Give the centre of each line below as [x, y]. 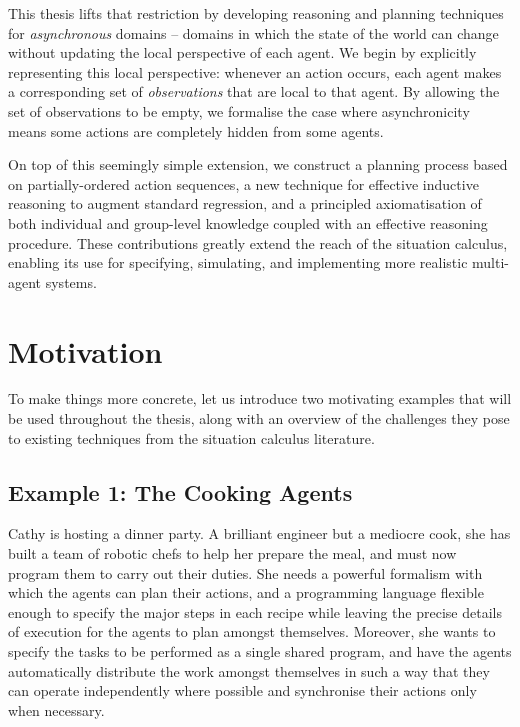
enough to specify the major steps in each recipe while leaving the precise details [255, 611]
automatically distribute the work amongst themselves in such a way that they [249, 670]
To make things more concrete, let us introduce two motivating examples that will [260, 398]
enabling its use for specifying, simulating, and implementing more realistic [238, 262]
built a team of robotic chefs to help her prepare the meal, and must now [232, 553]
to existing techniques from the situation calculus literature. [191, 437]
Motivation [85, 350]
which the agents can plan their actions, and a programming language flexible [246, 592]
